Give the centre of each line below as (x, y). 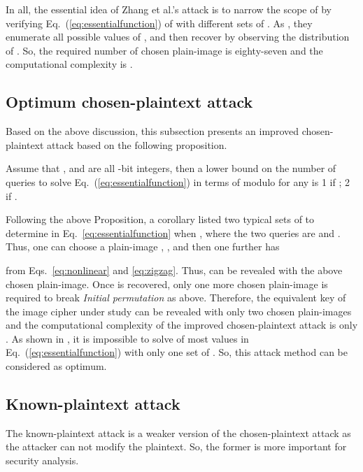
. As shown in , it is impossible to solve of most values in (127, 338)
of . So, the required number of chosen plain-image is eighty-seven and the (164, 50)
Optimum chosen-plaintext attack (129, 102)
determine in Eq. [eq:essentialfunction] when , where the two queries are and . (173, 233)
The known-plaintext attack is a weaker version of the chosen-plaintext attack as (178, 432)
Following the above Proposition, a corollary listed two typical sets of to (160, 219)
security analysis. (42, 460)
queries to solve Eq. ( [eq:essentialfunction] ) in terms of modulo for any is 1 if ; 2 (178, 181)
